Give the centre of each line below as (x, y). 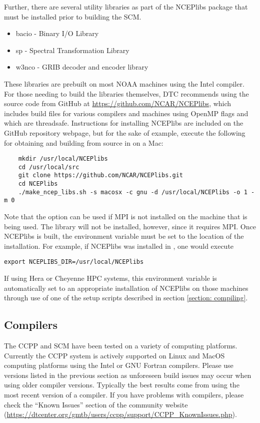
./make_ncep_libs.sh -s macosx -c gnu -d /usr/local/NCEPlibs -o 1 (133, 192)
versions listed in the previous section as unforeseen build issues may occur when (128, 375)
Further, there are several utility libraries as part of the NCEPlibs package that (126, 7)
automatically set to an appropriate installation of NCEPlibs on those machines (126, 288)
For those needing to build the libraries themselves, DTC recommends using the (126, 93)
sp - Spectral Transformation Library (72, 50)
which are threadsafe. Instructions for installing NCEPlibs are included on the (124, 123)
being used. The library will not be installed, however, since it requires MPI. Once (130, 226)
